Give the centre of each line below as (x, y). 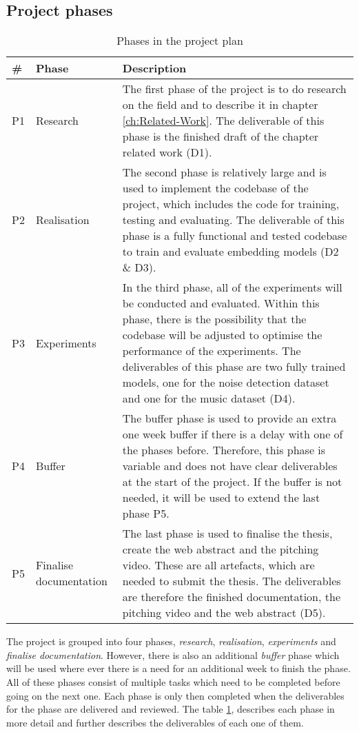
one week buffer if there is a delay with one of (233, 434)
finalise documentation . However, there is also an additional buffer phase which (173, 654)
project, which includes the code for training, (231, 204)
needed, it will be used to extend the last (221, 498)
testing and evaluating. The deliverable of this (233, 220)
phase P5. (146, 514)
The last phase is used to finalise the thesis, (227, 533)
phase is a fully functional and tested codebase (235, 236)
